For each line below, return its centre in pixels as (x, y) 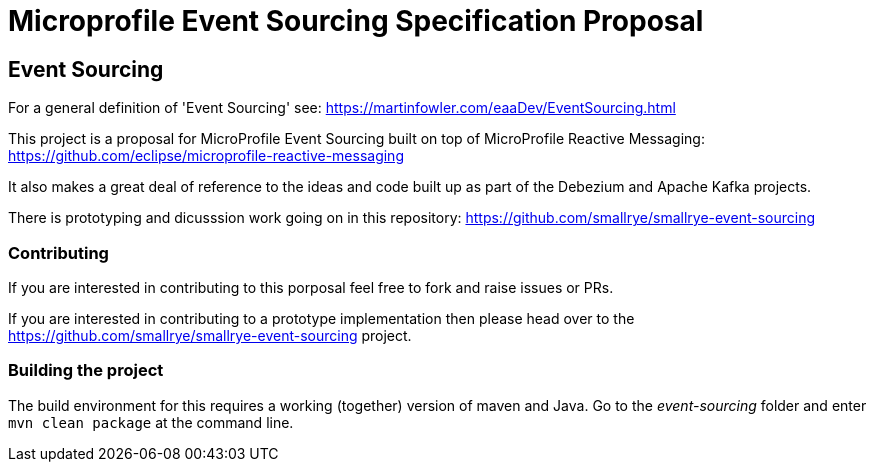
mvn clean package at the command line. (151, 422)
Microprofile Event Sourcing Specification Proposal (356, 21)
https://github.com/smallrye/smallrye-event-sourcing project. (210, 335)
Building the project (86, 370)
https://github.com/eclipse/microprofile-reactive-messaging (206, 156)
